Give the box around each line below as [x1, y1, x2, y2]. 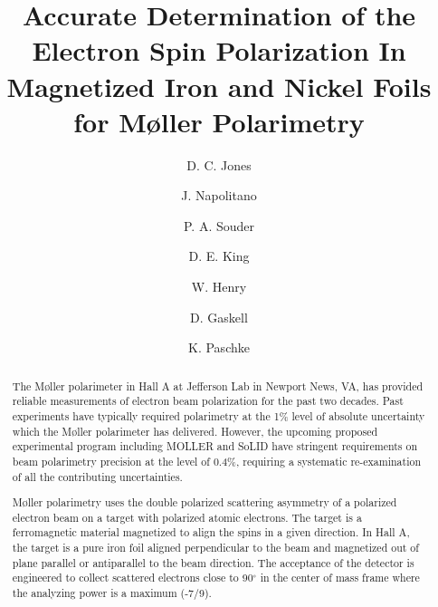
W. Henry [191, 277, 247, 296]
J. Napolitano [181, 186, 257, 205]
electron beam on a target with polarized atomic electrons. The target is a [12, 509, 362, 525]
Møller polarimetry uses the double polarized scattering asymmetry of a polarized [12, 495, 397, 510]
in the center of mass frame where [260, 570, 420, 585]
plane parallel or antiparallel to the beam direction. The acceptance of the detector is [12, 554, 414, 570]
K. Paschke [188, 338, 250, 357]
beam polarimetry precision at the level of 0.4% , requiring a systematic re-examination [12, 453, 422, 468]
